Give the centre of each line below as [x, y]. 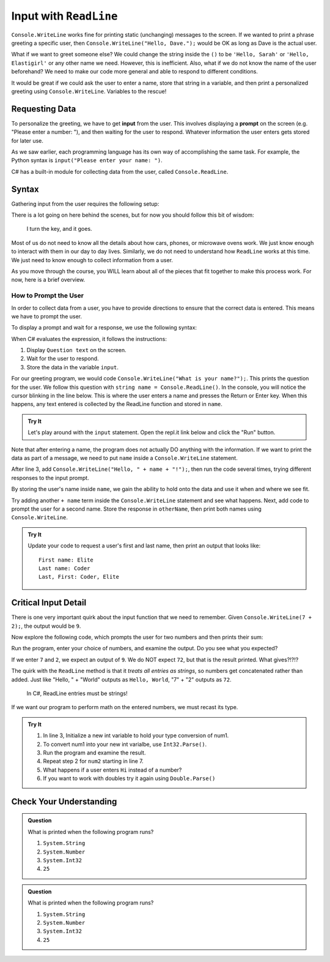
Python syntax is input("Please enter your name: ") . [87, 160]
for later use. [28, 140]
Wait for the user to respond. [63, 359]
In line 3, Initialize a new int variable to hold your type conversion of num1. [136, 735]
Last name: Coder [64, 568]
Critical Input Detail [49, 603]
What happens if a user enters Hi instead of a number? [112, 770]
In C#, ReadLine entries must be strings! [77, 693]
